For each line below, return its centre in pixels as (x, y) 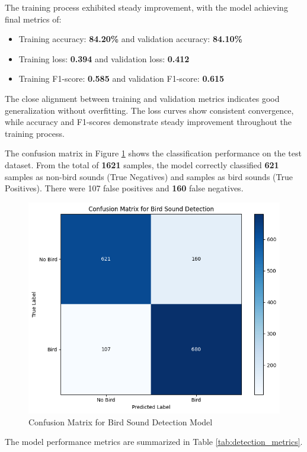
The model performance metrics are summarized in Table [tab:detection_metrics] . (154, 442)
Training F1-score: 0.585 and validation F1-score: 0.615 (121, 78)
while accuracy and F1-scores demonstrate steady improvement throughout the (148, 122)
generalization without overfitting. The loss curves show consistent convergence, (149, 110)
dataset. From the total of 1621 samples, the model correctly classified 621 (142, 164)
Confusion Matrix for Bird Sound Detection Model (121, 421)
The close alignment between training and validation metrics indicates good (142, 98)
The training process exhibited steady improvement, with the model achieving (146, 7)
